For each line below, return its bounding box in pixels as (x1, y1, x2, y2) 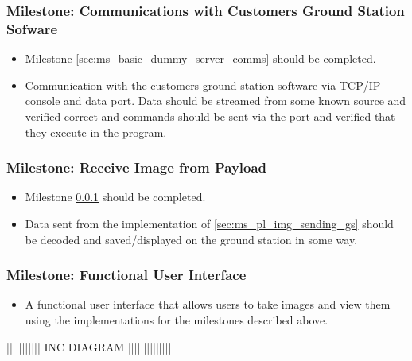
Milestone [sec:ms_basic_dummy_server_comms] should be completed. (25, 50, 376, 67)
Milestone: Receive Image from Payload (6, 157, 267, 177)
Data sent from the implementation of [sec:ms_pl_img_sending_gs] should (25, 215, 394, 231)
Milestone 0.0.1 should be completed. (25, 188, 206, 205)
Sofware (6, 18, 58, 38)
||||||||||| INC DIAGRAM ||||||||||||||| (6, 338, 175, 355)
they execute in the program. (25, 123, 167, 140)
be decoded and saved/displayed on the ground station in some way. (25, 231, 358, 247)
